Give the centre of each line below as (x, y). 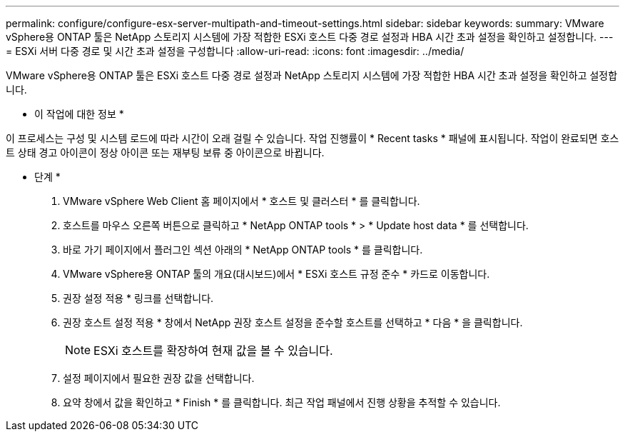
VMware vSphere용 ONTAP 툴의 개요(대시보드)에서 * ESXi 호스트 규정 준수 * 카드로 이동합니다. (276, 274)
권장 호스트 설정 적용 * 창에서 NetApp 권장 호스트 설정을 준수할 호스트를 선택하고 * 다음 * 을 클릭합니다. (293, 322)
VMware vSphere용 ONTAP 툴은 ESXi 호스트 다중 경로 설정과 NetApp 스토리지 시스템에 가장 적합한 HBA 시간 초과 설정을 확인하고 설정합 (312, 75)
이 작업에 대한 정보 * (79, 114)
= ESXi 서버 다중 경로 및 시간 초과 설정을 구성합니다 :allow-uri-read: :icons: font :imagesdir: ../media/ (235, 51)
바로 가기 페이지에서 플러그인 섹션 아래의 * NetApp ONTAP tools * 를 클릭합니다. (243, 250)
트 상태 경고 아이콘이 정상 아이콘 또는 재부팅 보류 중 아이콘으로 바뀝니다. (165, 152)
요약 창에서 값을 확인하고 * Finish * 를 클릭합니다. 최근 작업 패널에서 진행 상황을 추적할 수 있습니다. (282, 402)
